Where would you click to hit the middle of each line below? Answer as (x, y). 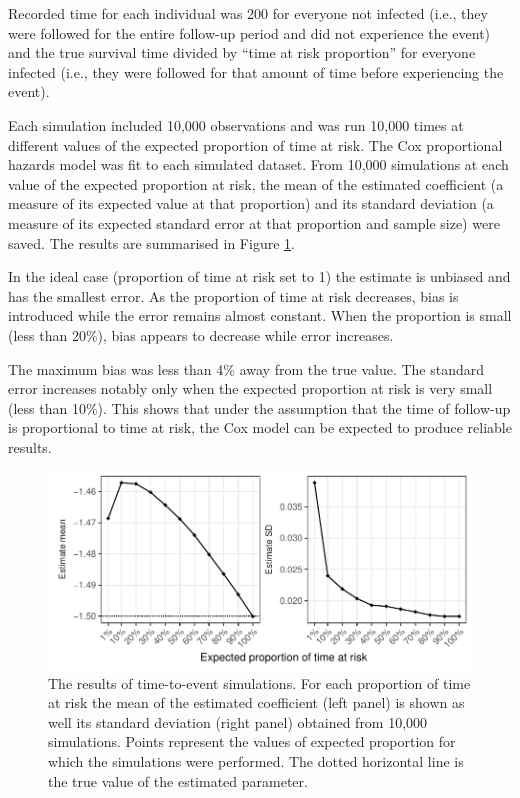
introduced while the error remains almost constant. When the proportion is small (260, 315)
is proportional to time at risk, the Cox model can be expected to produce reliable (260, 427)
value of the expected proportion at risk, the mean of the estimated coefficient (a (256, 183)
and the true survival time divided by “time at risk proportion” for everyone (242, 52)
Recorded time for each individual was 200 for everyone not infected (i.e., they (248, 13)
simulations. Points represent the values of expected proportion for (252, 741)
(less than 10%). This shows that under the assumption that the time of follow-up (259, 407)
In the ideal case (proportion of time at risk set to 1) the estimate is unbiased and (259, 276)
